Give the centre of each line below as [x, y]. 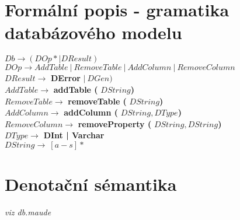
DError [66, 78]
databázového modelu [93, 32]
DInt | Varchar [74, 135]
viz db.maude [28, 212]
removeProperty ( [115, 123]
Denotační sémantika [91, 184]
